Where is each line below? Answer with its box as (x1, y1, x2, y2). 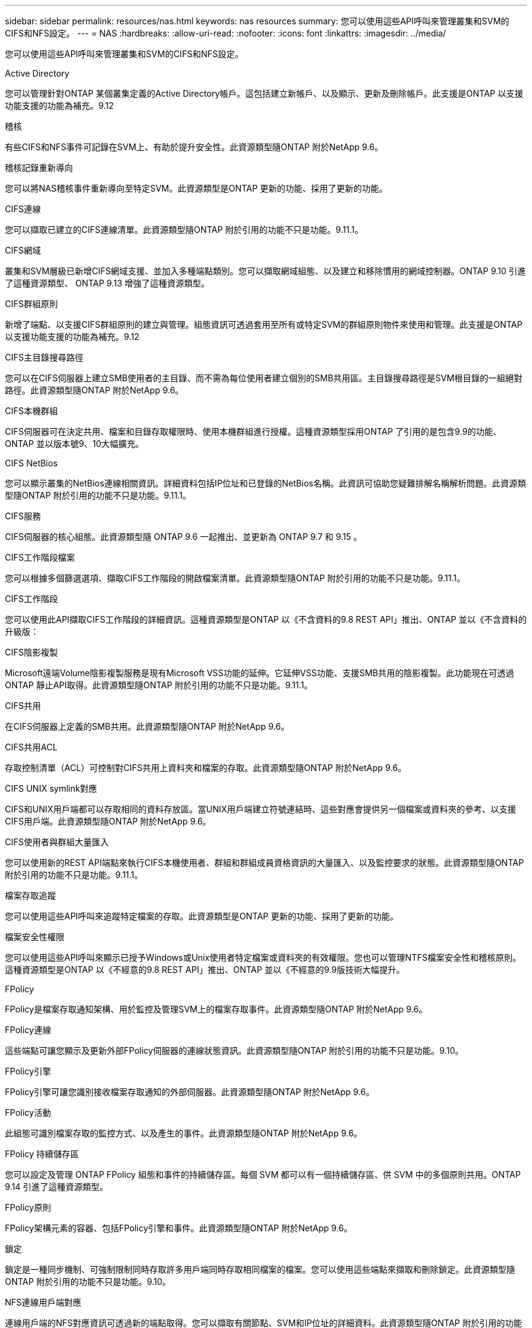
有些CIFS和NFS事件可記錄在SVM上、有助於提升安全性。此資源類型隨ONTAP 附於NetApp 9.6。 (5, 142, 383, 152)
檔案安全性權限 (5, 932, 64, 942)
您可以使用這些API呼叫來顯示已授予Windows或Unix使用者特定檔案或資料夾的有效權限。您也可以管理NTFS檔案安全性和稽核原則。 (5, 952, 521, 963)
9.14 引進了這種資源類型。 (5, 1181, 108, 1192)
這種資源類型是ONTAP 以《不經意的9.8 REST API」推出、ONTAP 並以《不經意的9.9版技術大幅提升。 (5, 964, 405, 975)
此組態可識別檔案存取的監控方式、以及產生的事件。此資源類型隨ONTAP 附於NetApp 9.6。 (5, 1128, 363, 1138)
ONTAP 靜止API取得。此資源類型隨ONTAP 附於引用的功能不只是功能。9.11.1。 (5, 680, 313, 690)
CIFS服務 (5, 511, 41, 521)
